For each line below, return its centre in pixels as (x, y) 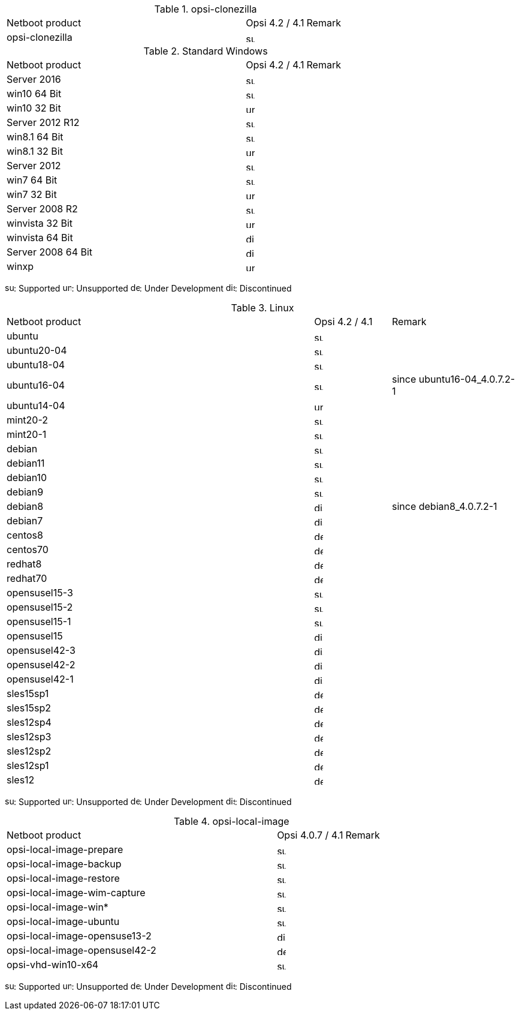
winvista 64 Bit (40, 238)
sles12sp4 (29, 722)
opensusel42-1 (40, 679)
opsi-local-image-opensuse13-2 (79, 936)
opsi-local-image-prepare (65, 849)
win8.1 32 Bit (35, 151)
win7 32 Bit (32, 194)
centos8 (25, 535)
